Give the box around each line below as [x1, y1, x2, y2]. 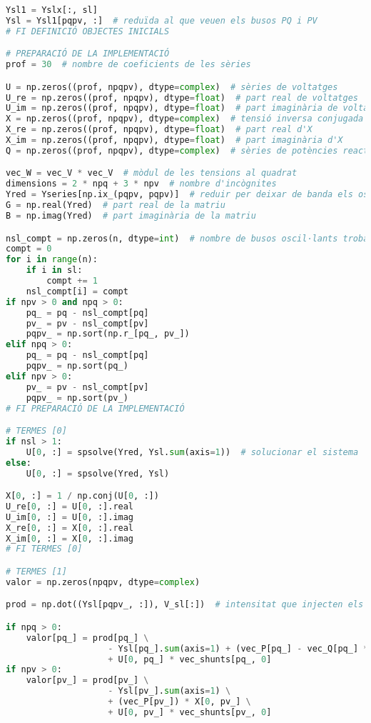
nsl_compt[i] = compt [26, 286, 128, 296]
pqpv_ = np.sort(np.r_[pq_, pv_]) [26, 329, 190, 339]
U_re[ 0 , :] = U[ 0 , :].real [6, 501, 134, 512]
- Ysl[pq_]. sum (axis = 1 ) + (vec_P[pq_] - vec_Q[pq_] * [108, 643, 369, 654]
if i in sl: [26, 265, 83, 276]
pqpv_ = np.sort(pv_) [26, 392, 128, 403]
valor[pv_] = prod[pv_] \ [26, 675, 149, 686]
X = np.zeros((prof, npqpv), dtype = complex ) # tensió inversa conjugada [6, 114, 364, 124]
